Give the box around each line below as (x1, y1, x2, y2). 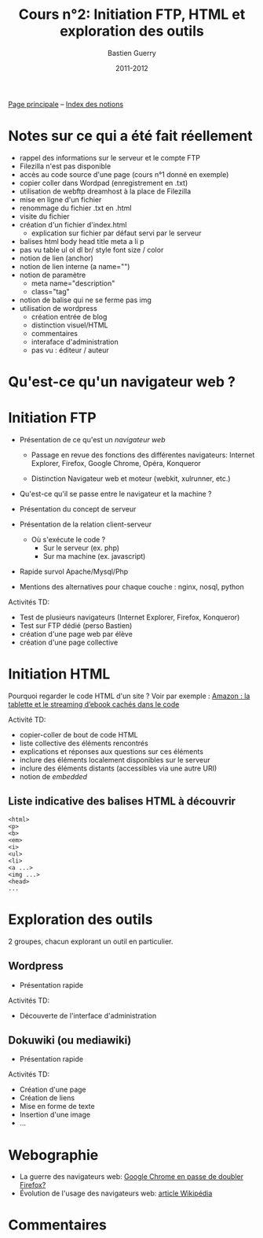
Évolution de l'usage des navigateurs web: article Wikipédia (19, 1188, 213, 1198)
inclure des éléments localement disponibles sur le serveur (19, 755, 210, 764)
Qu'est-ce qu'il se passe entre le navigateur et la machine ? (19, 490, 212, 498)
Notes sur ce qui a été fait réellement (8, 127, 253, 145)
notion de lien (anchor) (19, 253, 94, 263)
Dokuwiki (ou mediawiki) (8, 1033, 132, 1047)
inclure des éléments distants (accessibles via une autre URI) (19, 763, 217, 773)
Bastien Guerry (107, 48, 157, 57)
